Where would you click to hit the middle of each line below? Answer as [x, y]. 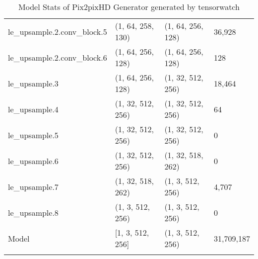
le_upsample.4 [33, 109]
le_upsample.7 [33, 186]
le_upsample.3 [33, 83]
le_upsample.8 [33, 212]
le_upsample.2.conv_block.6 [58, 57]
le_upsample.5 [33, 135]
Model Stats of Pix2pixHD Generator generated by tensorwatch [129, 7]
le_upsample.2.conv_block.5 [58, 31]
